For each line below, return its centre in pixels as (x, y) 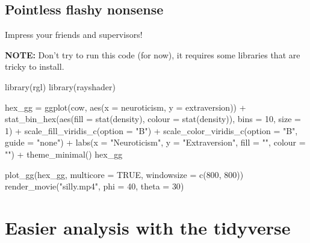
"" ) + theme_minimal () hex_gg (64, 154)
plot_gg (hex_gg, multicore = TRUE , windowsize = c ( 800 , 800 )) (124, 174)
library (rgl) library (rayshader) (60, 86)
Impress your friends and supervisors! (74, 35)
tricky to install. (35, 66)
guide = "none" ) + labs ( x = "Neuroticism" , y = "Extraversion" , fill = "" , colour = (155, 142)
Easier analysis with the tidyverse (148, 227)
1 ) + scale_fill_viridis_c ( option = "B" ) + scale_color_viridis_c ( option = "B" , (151, 130)
